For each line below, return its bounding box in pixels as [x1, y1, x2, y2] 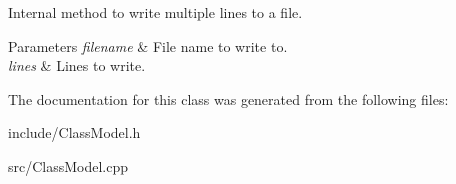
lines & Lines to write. [8, 55, 146, 76]
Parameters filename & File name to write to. [8, 35, 288, 56]
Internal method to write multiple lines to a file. [8, 2, 303, 22]
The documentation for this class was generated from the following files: [8, 88, 449, 109]
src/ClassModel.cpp [8, 155, 129, 176]
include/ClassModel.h [8, 122, 141, 143]
